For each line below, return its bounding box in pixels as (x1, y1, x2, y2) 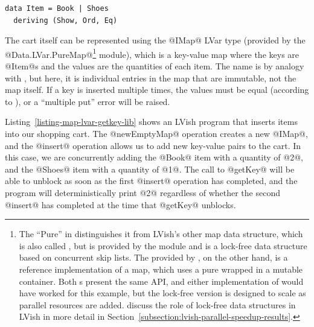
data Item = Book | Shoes (5, 4, 109, 13)
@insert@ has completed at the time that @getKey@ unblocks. (5, 198, 236, 211)
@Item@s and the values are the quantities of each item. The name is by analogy (5, 60, 304, 72)
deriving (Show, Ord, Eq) (13, 16, 118, 25)
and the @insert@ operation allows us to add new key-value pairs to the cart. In (5, 139, 301, 151)
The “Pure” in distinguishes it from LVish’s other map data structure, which (19, 227, 303, 240)
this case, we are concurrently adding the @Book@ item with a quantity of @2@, (5, 151, 303, 163)
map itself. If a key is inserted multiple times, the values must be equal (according (5, 83, 309, 96)
